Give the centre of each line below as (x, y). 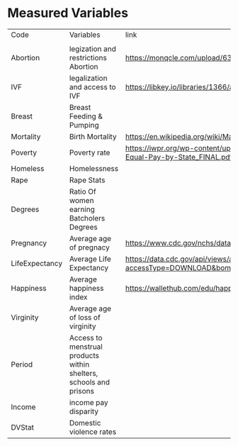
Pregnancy (29, 242)
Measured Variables (68, 13)
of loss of (85, 317)
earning (82, 209)
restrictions (88, 57)
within (79, 364)
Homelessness (94, 168)
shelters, (84, 373)
